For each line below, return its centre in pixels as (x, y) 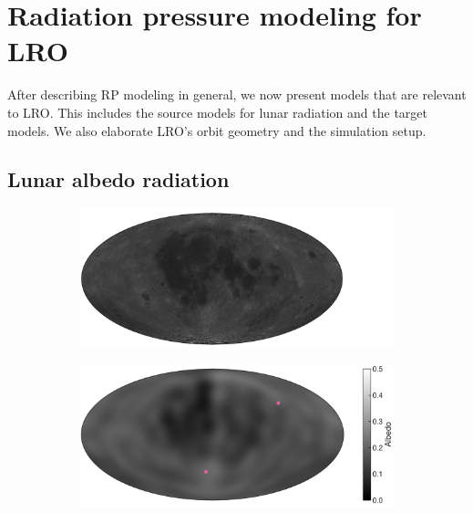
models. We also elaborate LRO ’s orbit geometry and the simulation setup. (217, 130)
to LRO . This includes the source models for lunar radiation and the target (217, 112)
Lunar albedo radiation (118, 179)
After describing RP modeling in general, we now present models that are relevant (237, 94)
